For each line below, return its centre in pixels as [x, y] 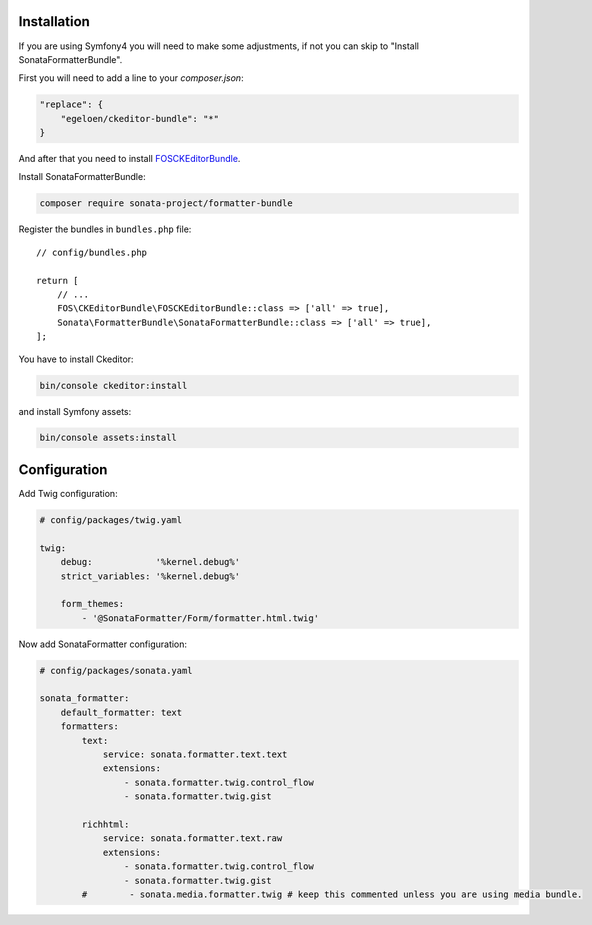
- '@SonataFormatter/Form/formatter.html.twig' [200, 618]
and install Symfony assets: [75, 411]
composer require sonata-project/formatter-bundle [166, 203]
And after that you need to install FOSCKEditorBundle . [129, 159]
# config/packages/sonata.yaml [116, 670]
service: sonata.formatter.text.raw [192, 838]
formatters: [90, 726]
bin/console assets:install [108, 438]
